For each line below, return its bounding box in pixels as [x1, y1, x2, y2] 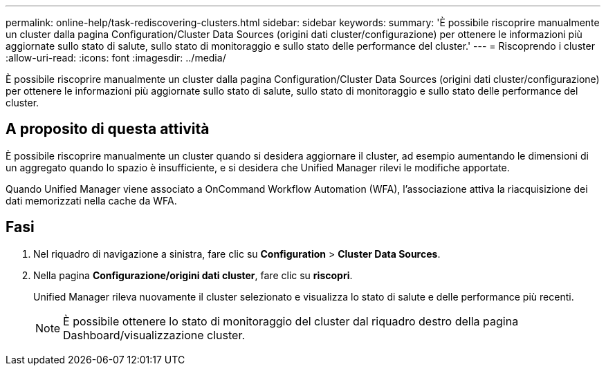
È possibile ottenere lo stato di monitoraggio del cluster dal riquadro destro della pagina [63, 314, 519, 328]
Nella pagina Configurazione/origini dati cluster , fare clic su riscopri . [33, 269, 353, 281]
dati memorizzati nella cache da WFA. [6, 194, 177, 207]
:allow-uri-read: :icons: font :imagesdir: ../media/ [6, 52, 226, 64]
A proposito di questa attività [6, 120, 210, 138]
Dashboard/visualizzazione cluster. [63, 327, 246, 342]
